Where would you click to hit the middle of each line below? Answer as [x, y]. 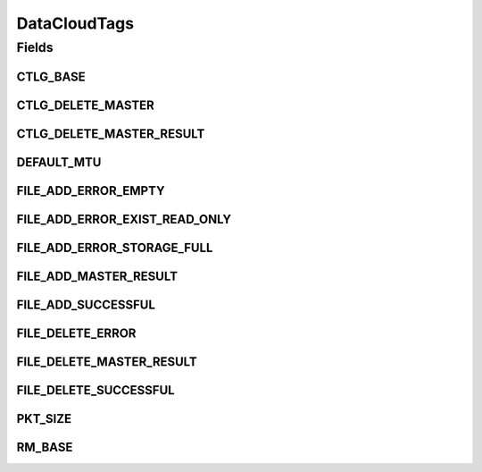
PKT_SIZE [44, 419]
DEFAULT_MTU [59, 162]
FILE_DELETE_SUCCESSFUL [96, 390]
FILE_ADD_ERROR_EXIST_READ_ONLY [124, 219]
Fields [35, 47]
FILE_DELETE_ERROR [76, 333]
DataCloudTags [75, 23]
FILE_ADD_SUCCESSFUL [86, 304]
